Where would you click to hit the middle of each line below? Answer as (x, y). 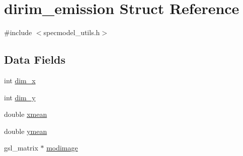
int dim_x (20, 80)
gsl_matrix (21, 148)
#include (18, 32)
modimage (62, 148)
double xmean (26, 114)
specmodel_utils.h (72, 32)
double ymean (26, 131)
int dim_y (20, 97)
